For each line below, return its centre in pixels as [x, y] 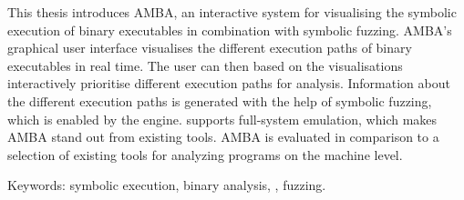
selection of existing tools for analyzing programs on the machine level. [205, 154]
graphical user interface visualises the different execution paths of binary [210, 48]
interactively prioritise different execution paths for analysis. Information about [229, 83]
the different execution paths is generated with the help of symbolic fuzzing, [220, 100]
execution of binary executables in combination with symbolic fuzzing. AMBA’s [230, 30]
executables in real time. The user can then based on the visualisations [205, 65]
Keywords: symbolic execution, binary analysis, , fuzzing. [167, 185]
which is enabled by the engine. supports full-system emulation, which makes [222, 119]
